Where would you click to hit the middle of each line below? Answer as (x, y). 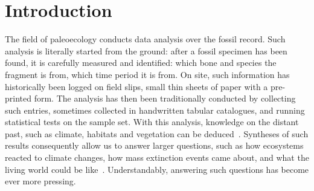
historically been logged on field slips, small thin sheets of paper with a (136, 86)
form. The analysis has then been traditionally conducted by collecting (165, 98)
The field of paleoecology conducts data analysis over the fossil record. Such (145, 39)
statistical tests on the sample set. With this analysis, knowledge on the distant (152, 122)
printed (18, 98)
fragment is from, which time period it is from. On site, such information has (147, 74)
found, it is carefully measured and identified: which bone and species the (141, 63)
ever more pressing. (40, 181)
